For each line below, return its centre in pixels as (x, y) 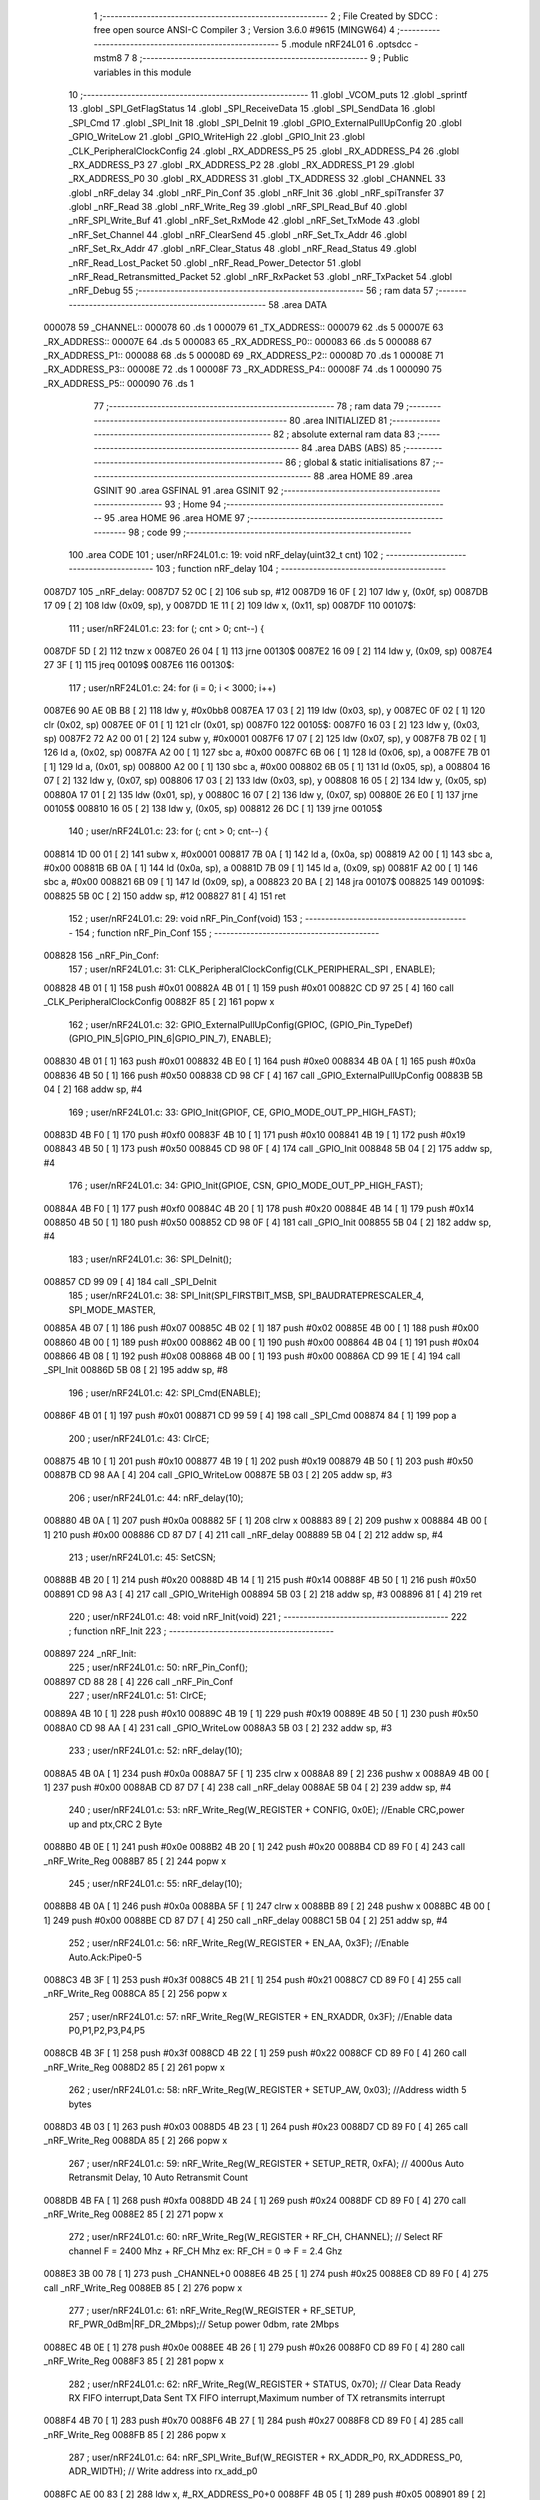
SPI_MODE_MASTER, (112, 1309)
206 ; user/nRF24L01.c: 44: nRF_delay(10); (156, 1497)
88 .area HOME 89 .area (363, 476)
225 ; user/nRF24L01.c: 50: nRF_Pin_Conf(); (158, 1667)
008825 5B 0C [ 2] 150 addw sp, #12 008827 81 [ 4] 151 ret (165, 896)
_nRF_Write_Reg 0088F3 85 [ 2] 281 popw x (133, 2361)
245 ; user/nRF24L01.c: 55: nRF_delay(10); (155, 1883)
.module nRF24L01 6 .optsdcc (350, 44)
